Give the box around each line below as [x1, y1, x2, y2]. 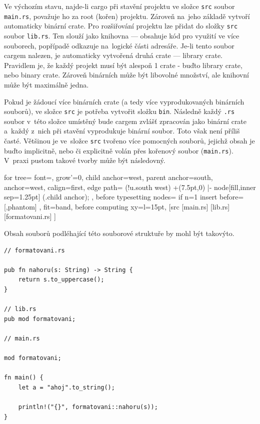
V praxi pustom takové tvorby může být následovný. [4, 155, 165, 165]
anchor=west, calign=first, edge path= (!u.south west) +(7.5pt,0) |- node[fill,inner [4, 181, 256, 192]
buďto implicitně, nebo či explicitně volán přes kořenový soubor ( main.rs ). [4, 145, 233, 155]
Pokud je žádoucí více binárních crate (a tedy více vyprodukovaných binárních [4, 96, 244, 106]
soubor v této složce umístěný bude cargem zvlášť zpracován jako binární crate [4, 115, 247, 126]
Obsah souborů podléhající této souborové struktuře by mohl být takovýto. [4, 227, 234, 238]
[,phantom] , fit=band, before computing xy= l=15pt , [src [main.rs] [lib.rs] [4, 201, 230, 211]
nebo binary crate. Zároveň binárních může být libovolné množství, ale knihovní [4, 69, 249, 80]
